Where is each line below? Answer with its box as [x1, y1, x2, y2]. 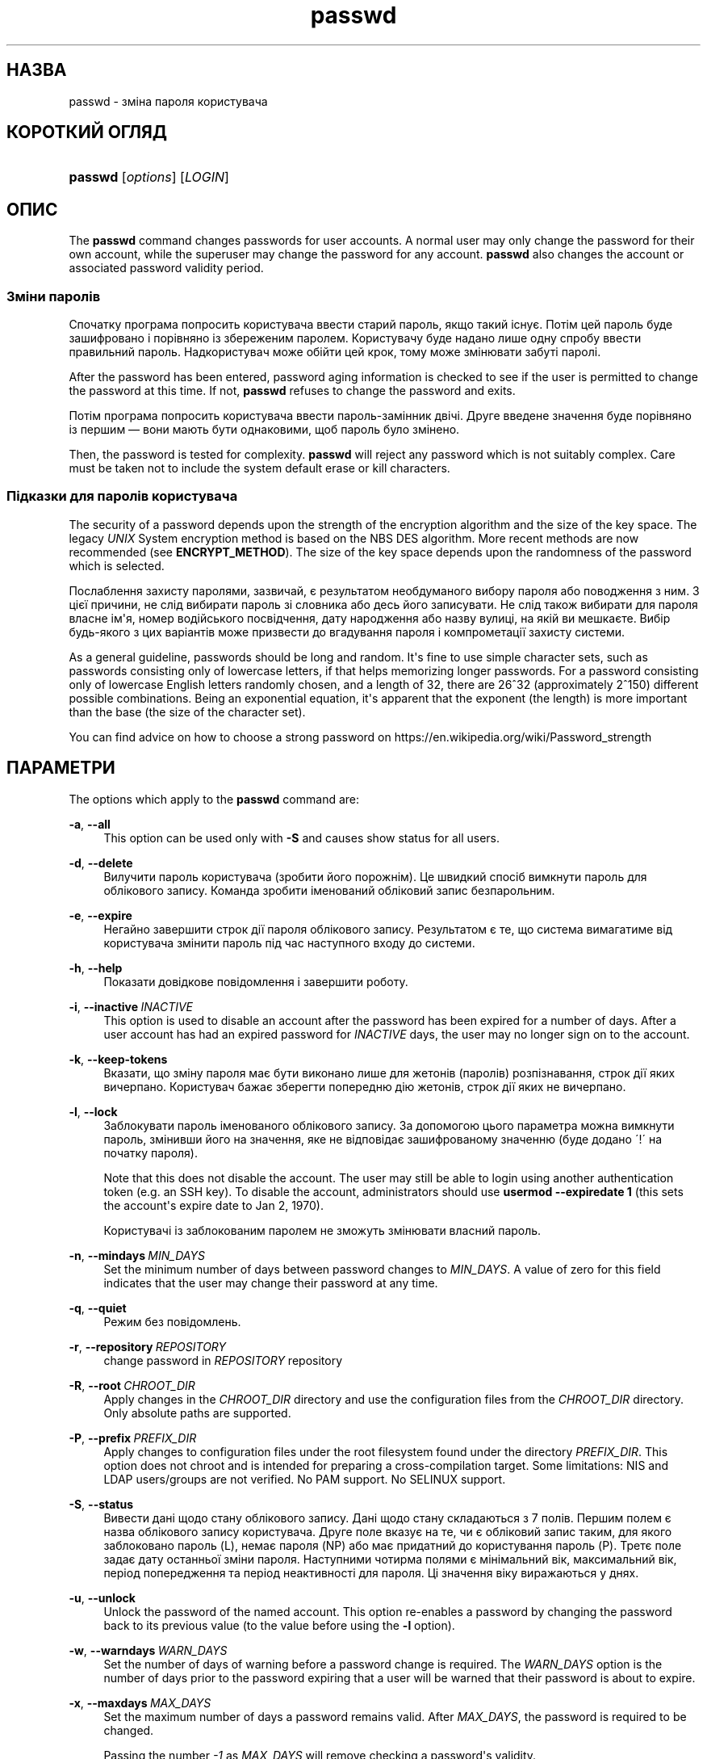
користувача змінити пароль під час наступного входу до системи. [103, 935, 475, 950]
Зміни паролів [6, 288, 101, 304]
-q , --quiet [69, 1300, 127, 1315]
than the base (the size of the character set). [69, 704, 306, 719]
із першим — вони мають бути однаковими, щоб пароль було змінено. [69, 422, 460, 437]
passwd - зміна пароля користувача [69, 94, 268, 108]
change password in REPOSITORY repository [103, 1353, 343, 1367]
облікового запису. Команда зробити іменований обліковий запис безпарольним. [103, 883, 555, 897]
